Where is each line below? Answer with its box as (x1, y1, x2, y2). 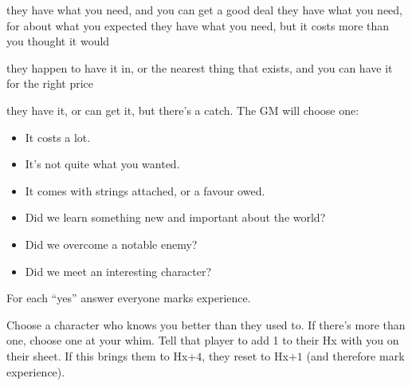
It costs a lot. (25, 128, 91, 145)
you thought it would (6, 33, 110, 49)
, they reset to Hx (202, 347, 288, 364)
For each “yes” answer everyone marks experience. (6, 289, 251, 306)
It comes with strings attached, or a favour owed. (25, 182, 265, 199)
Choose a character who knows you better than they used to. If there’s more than (6, 316, 406, 333)
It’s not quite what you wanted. (25, 156, 180, 172)
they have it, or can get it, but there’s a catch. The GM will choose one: (6, 101, 359, 118)
